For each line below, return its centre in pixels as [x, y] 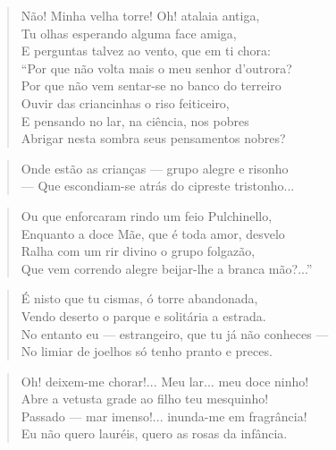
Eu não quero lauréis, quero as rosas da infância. [154, 433]
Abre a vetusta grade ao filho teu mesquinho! [145, 399]
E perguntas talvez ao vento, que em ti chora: [146, 51]
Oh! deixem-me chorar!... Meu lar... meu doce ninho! [165, 381]
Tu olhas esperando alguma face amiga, [129, 33]
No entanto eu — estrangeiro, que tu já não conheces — [175, 333]
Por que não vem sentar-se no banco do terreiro [151, 85]
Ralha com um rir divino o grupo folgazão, [138, 251]
